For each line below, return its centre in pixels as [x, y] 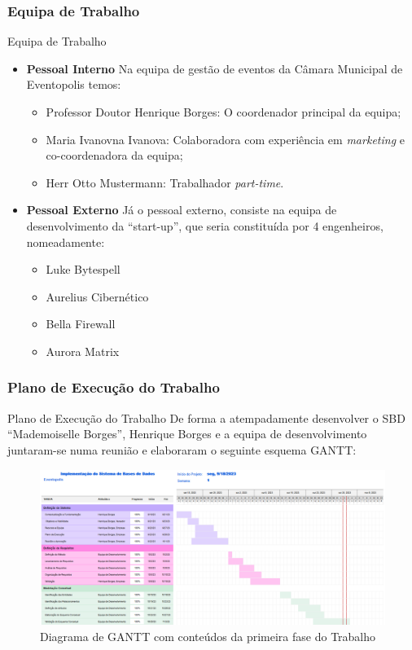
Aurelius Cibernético [97, 296]
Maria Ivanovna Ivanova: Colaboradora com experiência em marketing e [225, 139]
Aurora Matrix [83, 351]
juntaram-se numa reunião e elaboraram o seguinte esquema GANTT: [182, 449]
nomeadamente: [66, 242]
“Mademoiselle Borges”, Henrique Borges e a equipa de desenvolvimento [187, 434]
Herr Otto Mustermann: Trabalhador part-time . [165, 182]
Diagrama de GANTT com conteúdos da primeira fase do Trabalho [208, 636]
